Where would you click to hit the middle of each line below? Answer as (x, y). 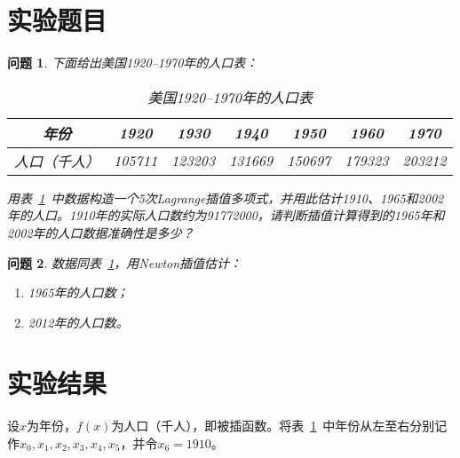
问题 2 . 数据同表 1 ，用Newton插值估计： (125, 262)
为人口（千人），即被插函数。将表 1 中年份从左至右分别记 (279, 426)
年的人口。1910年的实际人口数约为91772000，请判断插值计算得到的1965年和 (226, 215)
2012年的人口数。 (78, 322)
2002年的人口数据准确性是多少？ (101, 232)
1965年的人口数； (78, 292)
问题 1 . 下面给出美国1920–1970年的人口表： (133, 63)
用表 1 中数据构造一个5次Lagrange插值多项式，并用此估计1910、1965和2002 (226, 197)
